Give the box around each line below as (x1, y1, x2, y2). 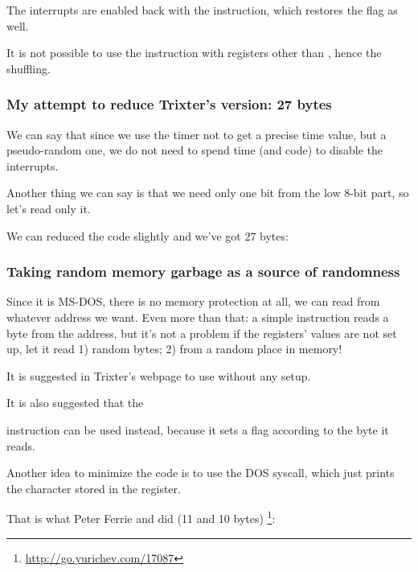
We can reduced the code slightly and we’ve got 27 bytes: (6, 227, 289, 244)
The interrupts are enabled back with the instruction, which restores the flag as (6, 2, 398, 18)
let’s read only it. (6, 200, 91, 216)
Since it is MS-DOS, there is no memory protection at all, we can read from (6, 293, 380, 310)
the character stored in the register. (6, 479, 181, 496)
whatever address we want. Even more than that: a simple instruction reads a (6, 308, 389, 325)
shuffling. (6, 60, 51, 76)
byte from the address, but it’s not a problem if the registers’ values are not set (6, 324, 397, 341)
